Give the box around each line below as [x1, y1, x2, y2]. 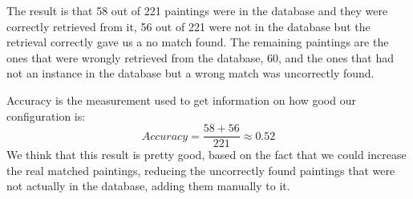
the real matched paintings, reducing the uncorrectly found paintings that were [6, 161, 395, 178]
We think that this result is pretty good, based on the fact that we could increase [6, 146, 407, 163]
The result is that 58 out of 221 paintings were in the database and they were [6, 2, 388, 18]
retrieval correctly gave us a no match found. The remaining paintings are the [6, 34, 389, 50]
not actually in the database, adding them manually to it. [6, 177, 290, 194]
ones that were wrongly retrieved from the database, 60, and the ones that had [6, 49, 395, 66]
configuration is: [6, 107, 86, 124]
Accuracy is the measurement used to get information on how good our [6, 91, 356, 108]
